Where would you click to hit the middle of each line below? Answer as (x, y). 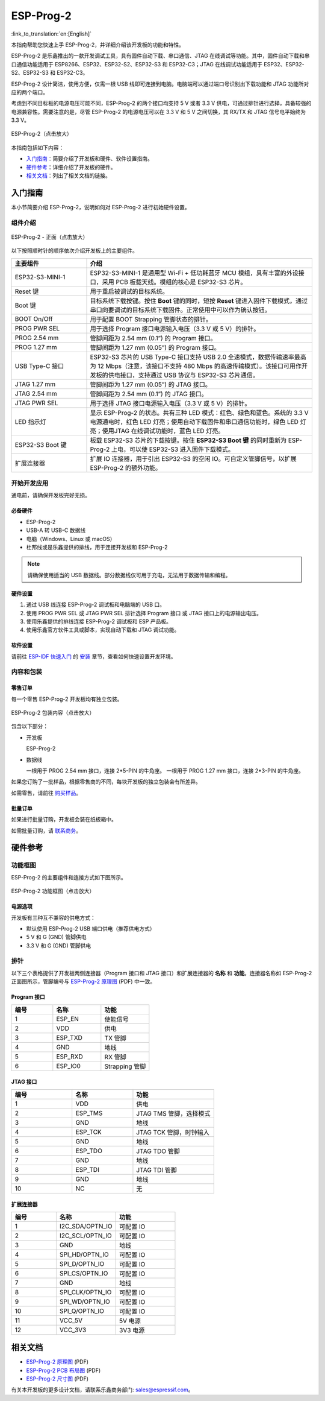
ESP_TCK (88, 1132)
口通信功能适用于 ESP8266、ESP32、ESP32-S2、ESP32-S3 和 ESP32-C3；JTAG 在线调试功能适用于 (137, 64)
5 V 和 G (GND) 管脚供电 (56, 937)
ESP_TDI (87, 1169)
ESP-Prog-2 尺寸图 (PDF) (57, 1379)
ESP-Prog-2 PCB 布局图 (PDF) (63, 1370)
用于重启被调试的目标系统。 (129, 291)
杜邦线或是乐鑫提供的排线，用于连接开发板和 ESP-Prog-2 (97, 547)
